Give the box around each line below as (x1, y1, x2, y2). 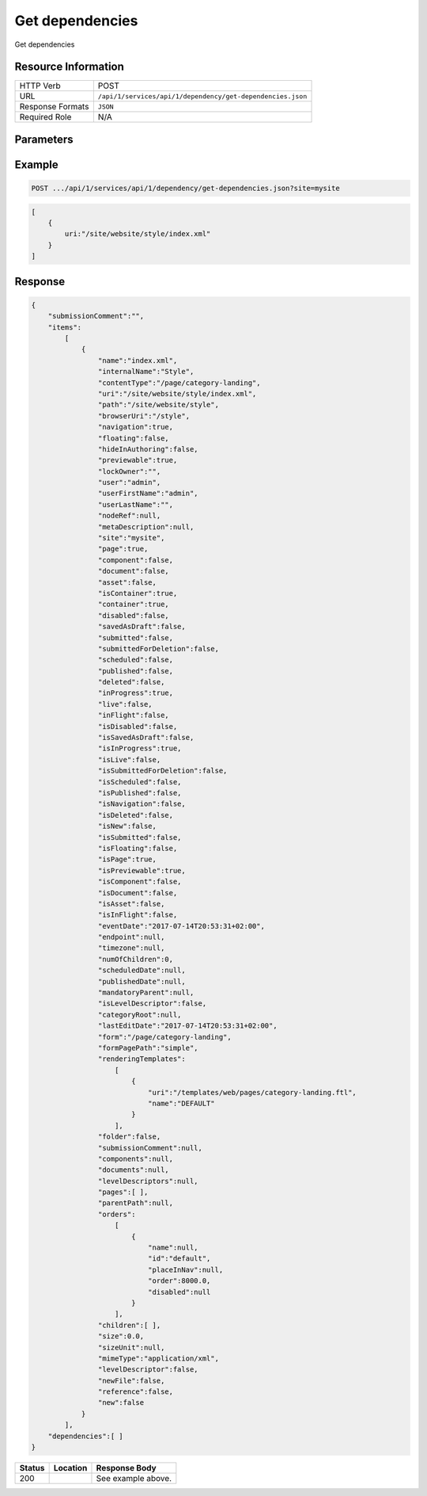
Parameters (14, 132, 74, 146)
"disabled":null (147, 1288, 211, 1296)
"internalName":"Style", (97, 367, 195, 376)
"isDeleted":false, (97, 811, 174, 819)
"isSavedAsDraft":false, (97, 733, 195, 742)
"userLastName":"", (97, 500, 174, 509)
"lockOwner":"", (97, 467, 161, 475)
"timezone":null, (97, 944, 165, 952)
